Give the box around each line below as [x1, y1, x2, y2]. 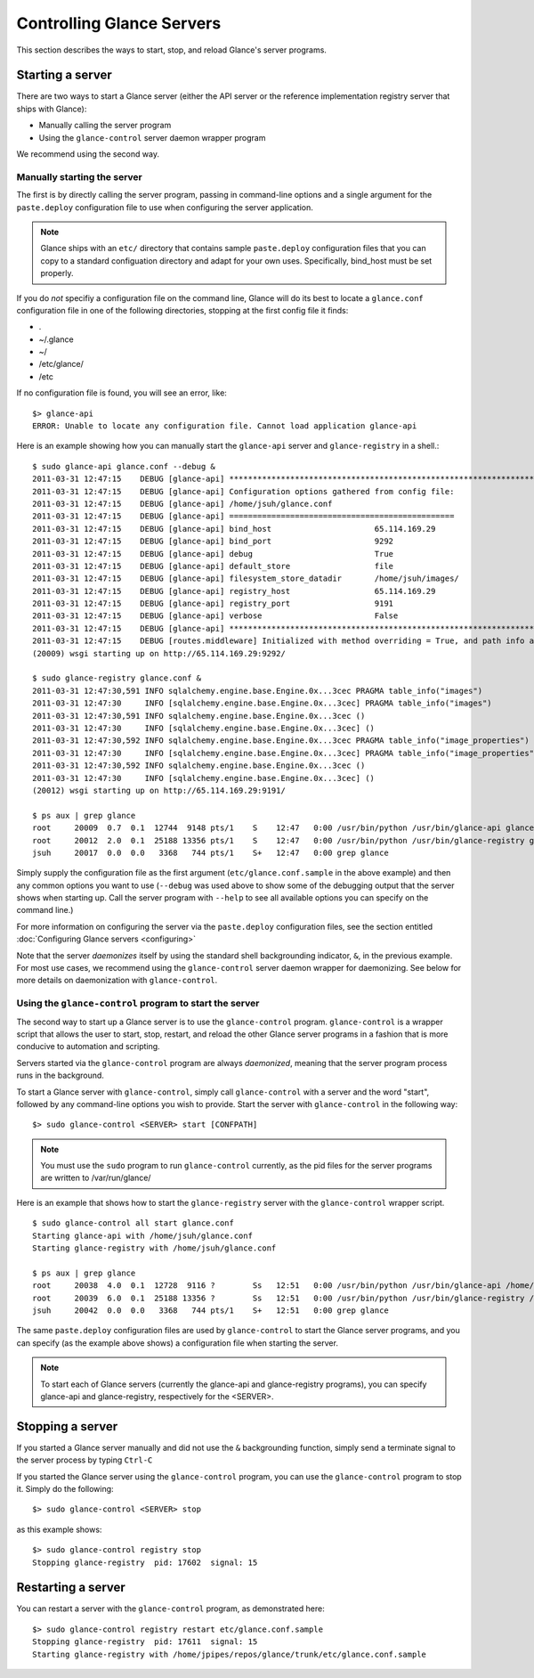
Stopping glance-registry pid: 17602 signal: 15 [32, 1557, 258, 1568]
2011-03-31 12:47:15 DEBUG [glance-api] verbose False [32, 611, 399, 621]
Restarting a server [16, 1580, 126, 1595]
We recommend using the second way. [16, 149, 160, 159]
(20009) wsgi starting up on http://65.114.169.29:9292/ [32, 648, 287, 658]
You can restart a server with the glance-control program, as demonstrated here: [16, 1603, 325, 1614]
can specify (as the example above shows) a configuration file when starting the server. [16, 1337, 338, 1348]
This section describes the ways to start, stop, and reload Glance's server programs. [16, 45, 327, 55]
